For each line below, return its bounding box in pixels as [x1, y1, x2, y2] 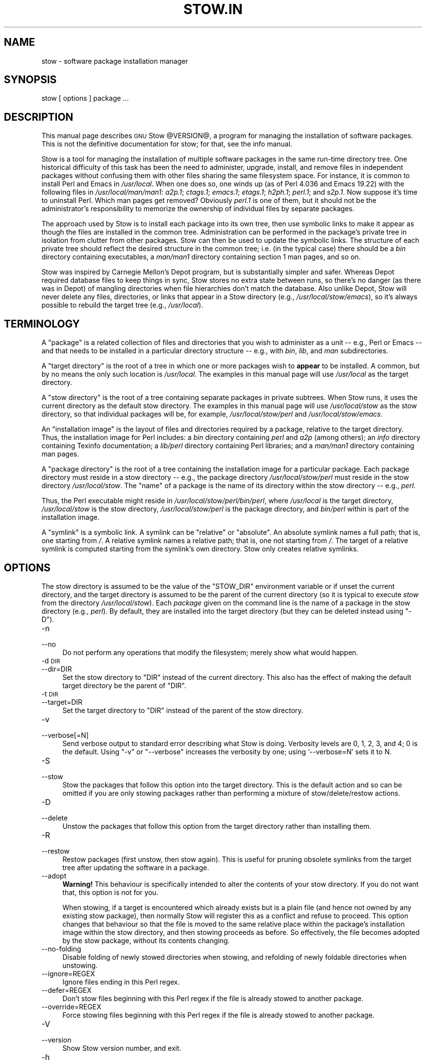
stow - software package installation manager [41, 56, 188, 65]
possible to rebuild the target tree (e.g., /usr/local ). [41, 301, 203, 310]
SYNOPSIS [4, 73, 57, 86]
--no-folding [41, 944, 81, 953]
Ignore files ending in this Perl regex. [62, 977, 180, 986]
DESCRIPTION [4, 110, 73, 123]
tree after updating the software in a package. [62, 863, 209, 872]
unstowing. [62, 961, 98, 969]
